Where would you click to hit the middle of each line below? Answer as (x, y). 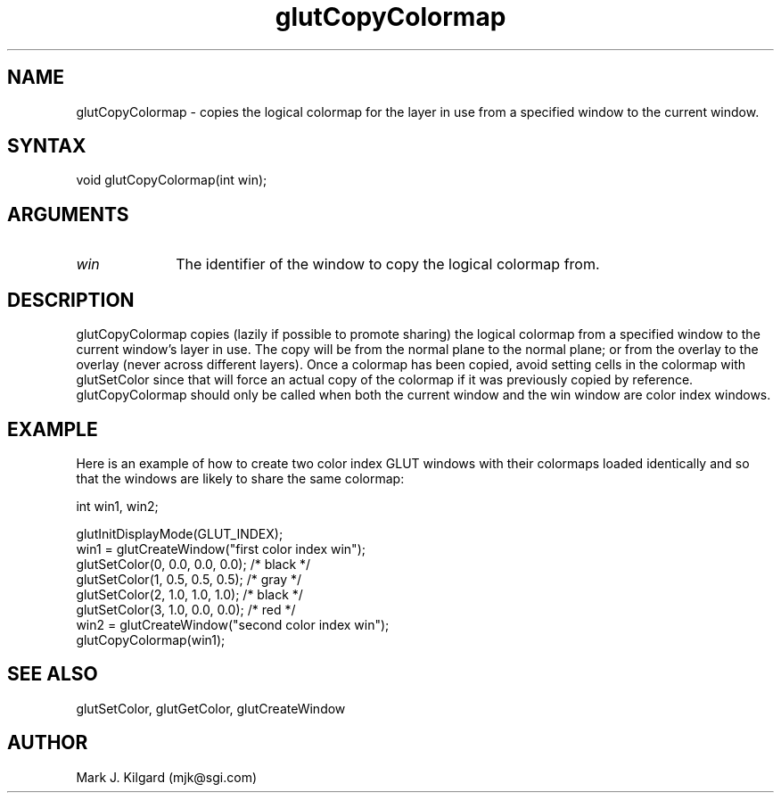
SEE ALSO (53, 674)
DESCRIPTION (71, 300)
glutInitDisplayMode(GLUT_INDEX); (180, 533)
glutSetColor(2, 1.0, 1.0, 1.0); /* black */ (189, 594)
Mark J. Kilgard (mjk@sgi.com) (167, 777)
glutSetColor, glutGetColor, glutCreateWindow (211, 708)
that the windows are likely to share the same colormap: (240, 478)
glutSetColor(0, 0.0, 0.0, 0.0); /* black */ (193, 564)
